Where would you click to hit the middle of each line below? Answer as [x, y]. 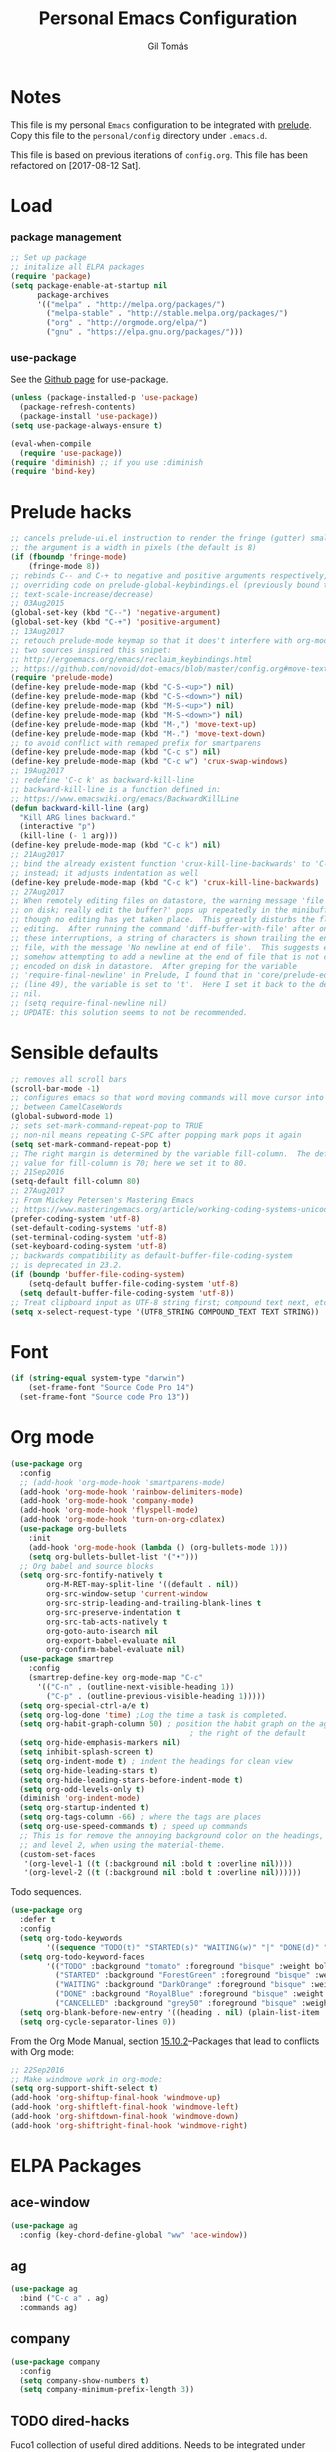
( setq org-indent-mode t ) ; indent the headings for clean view [156, 1761]
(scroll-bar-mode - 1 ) [55, 1088]
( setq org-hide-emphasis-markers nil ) [100, 1743]
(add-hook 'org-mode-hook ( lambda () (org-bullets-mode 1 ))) [158, 1547]
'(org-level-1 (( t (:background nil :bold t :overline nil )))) [158, 1863]
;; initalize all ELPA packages [77, 267]
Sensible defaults [84, 1052]
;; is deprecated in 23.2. [66, 1265]
